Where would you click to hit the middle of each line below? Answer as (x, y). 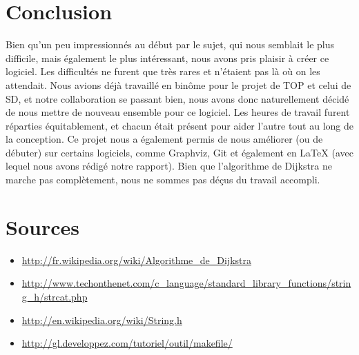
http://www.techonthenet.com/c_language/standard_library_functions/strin (186, 283)
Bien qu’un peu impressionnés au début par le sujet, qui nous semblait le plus (170, 44)
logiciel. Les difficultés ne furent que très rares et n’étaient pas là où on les (163, 71)
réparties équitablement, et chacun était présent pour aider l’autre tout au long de (180, 125)
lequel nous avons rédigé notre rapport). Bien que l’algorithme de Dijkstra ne (169, 166)
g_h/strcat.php (55, 296)
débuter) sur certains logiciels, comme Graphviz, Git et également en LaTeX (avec (179, 152)
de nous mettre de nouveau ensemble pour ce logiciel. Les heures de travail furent (178, 112)
